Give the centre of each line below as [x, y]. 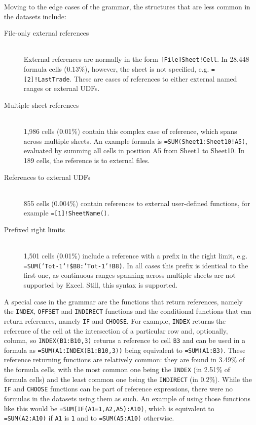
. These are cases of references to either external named [153, 78]
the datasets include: [35, 16]
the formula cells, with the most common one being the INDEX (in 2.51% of [117, 369]
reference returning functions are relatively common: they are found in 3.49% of [125, 360]
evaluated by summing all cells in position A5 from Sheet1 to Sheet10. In [134, 150]
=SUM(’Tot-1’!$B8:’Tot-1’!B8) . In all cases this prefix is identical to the [136, 265]
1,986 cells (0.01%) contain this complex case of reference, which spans [130, 131]
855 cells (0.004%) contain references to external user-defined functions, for [137, 203]
